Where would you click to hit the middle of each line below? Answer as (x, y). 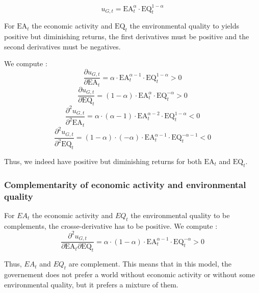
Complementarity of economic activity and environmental (125, 184)
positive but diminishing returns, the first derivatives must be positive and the (127, 36)
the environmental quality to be (180, 215)
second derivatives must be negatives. (62, 46)
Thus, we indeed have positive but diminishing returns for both (103, 161)
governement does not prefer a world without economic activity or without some (129, 274)
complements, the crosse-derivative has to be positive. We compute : (111, 225)
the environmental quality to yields (184, 26)
